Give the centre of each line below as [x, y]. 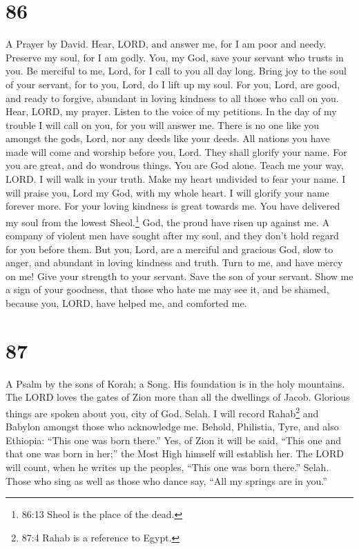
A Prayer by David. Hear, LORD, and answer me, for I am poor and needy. [166, 44]
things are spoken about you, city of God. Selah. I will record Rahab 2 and [162, 412]
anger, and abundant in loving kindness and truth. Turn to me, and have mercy [174, 262]
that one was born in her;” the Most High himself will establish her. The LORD [175, 453]
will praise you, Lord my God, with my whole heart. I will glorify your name [167, 192]
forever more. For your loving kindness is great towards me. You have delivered [173, 206]
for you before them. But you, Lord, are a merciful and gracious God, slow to [169, 249]
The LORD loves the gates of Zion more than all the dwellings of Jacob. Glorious [178, 397]
